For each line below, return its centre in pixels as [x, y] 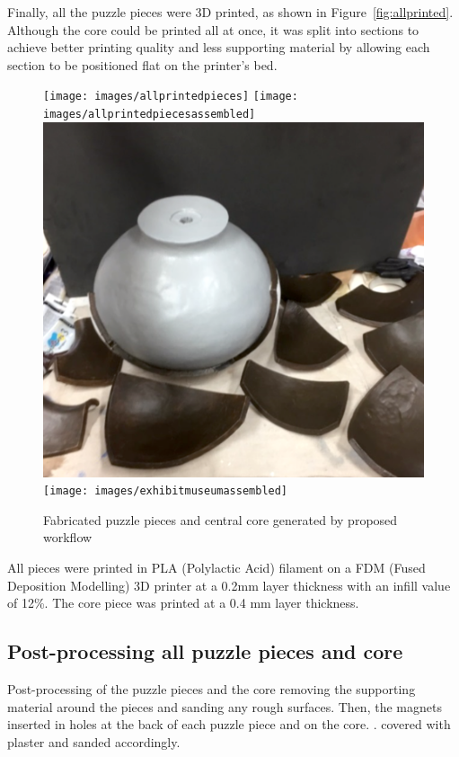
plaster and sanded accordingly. [94, 741]
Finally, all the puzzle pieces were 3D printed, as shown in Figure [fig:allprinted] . [230, 12]
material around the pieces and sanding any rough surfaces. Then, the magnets [225, 706]
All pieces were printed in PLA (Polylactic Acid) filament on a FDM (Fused [216, 567]
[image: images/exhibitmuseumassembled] [166, 491]
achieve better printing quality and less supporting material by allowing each [219, 47]
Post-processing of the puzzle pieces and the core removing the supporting [212, 688]
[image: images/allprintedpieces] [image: [171, 97]
